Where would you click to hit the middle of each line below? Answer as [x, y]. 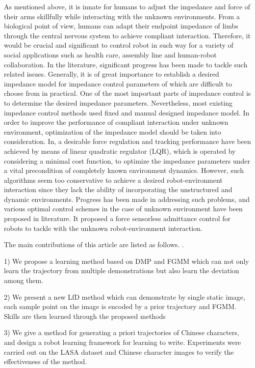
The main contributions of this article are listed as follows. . [94, 244]
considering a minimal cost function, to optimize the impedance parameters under [127, 160]
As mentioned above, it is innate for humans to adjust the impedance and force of [127, 6]
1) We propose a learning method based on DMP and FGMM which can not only [127, 261]
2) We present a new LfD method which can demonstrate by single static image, [125, 297]
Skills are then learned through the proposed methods [85, 316]
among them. [24, 280]
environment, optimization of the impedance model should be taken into [113, 131]
